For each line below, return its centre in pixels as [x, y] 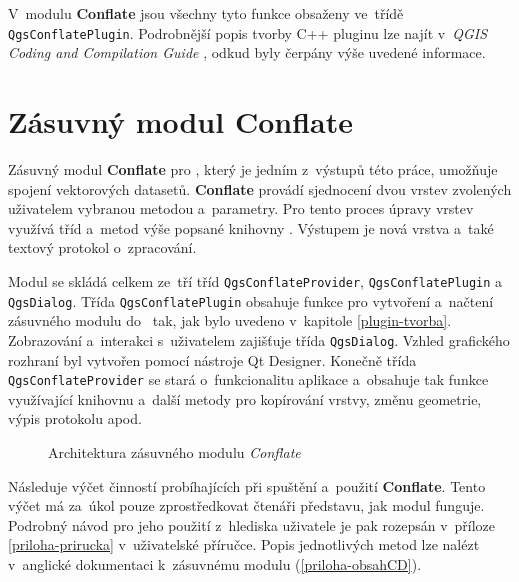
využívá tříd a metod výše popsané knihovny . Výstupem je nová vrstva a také [251, 227]
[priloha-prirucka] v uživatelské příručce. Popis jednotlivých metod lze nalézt [244, 544]
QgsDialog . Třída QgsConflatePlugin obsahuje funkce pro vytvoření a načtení [251, 300]
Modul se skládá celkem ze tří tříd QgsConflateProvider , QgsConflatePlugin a [255, 280]
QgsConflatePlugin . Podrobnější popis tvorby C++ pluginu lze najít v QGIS [248, 32]
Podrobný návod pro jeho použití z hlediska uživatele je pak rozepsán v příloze [252, 524]
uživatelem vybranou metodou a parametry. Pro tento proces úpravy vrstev [241, 208]
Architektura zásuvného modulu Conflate [174, 451]
